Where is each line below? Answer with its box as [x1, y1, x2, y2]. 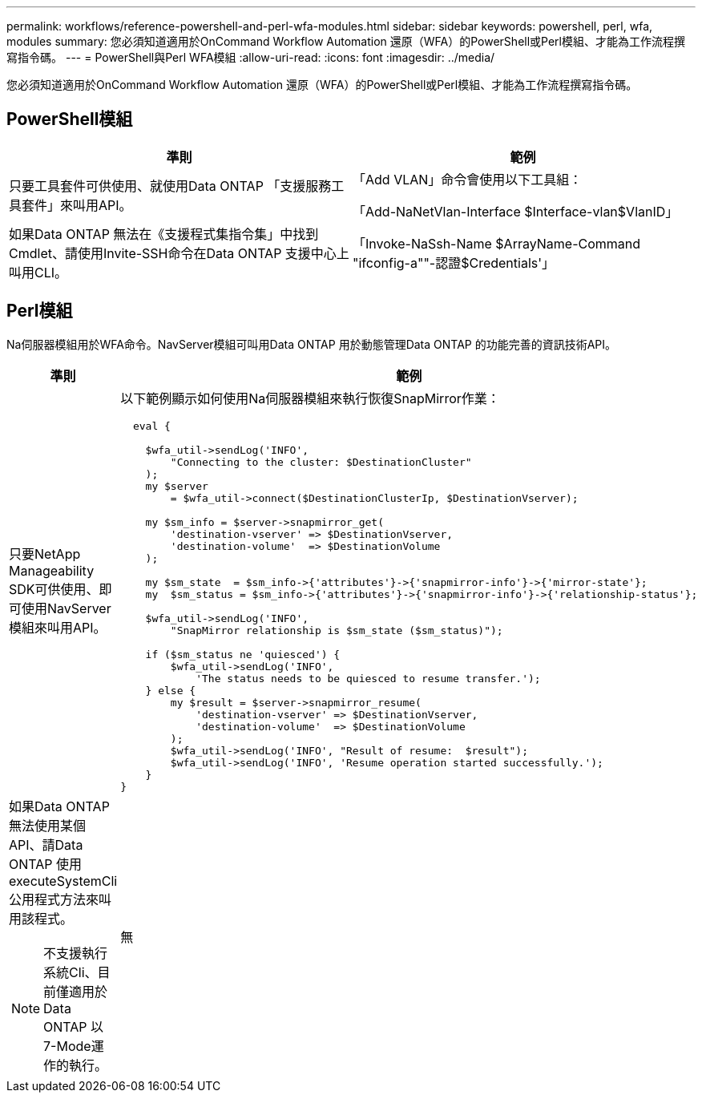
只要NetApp [9, 546, 81, 563]
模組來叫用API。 [9, 620, 107, 636]
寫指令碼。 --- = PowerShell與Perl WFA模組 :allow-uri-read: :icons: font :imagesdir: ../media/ [6, 51, 495, 64]
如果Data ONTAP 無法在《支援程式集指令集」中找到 [9, 225, 319, 242]
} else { [145, 684, 196, 697]
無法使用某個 [9, 817, 87, 834]
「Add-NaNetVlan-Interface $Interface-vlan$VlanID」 [353, 203, 679, 220]
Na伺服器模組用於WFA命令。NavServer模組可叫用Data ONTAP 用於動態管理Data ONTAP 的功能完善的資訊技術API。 [6, 337, 617, 351]
